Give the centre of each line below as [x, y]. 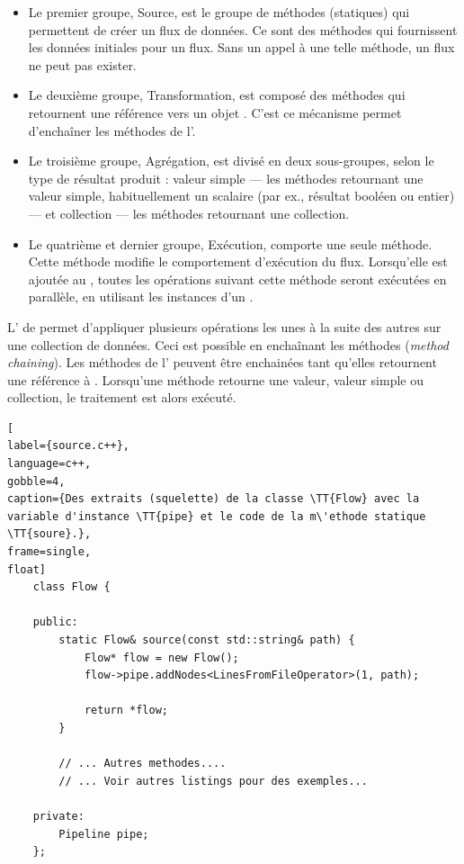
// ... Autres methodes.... [143, 764]
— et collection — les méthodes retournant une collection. [189, 213]
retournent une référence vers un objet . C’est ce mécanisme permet [215, 112]
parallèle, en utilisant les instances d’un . [141, 297]
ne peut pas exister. [82, 64]
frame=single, [49, 552]
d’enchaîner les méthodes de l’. [112, 130]
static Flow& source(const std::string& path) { [207, 640]
